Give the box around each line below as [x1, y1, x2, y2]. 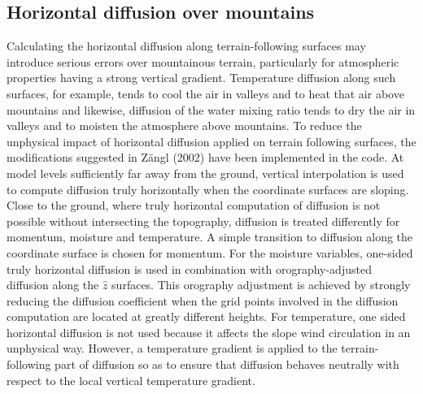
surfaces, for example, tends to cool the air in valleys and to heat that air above [7, 84, 404, 102]
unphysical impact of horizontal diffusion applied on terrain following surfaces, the [7, 132, 416, 149]
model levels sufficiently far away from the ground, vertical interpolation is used [7, 164, 404, 181]
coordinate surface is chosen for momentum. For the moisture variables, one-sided [7, 244, 413, 261]
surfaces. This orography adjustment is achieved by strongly [111, 276, 411, 293]
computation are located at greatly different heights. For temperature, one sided [7, 308, 406, 325]
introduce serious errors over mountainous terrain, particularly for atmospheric [7, 53, 399, 70]
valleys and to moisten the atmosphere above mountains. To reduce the [7, 117, 362, 134]
